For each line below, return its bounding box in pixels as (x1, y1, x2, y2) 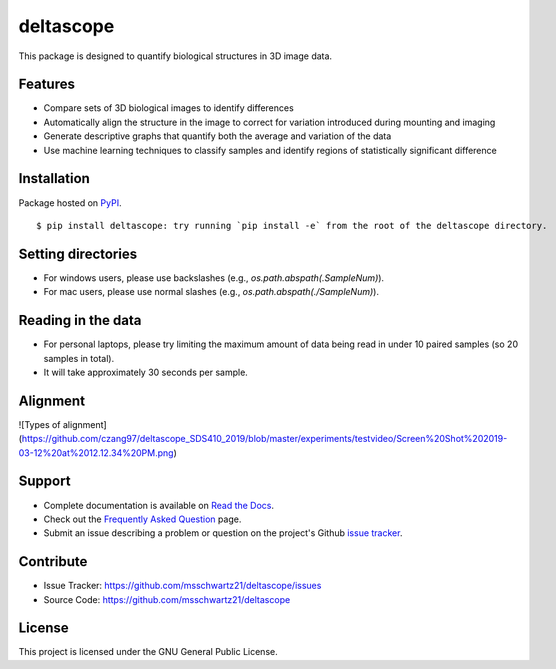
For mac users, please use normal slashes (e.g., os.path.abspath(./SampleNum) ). (43, 286, 380, 298)
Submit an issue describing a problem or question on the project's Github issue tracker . (43, 527, 403, 539)
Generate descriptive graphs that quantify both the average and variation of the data (43, 130, 392, 142)
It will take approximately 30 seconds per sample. (43, 366, 249, 378)
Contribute (18, 553, 88, 570)
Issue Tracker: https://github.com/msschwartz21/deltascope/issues (43, 580, 322, 592)
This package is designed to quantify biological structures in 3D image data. (18, 50, 333, 62)
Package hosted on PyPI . (18, 196, 122, 209)
